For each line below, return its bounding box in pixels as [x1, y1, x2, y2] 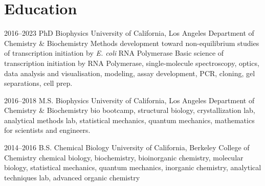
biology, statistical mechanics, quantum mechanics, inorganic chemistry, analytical [4, 162, 261, 173]
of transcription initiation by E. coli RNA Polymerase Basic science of [4, 48, 224, 58]
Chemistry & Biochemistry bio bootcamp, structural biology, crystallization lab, [4, 105, 255, 115]
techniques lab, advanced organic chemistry [4, 172, 140, 182]
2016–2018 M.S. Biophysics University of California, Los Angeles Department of [4, 95, 255, 105]
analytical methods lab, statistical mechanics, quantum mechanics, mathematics [4, 114, 255, 125]
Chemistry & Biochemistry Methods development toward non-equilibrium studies [4, 37, 259, 48]
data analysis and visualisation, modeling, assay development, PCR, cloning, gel [4, 67, 255, 78]
